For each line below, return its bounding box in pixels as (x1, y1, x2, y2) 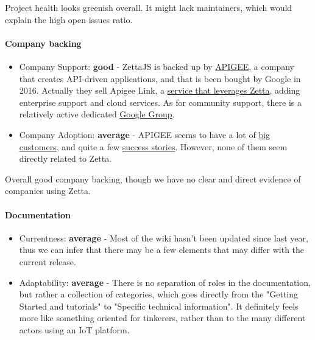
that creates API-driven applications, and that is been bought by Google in (19, 72, 301, 85)
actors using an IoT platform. (19, 323, 130, 336)
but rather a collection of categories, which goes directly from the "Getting (19, 288, 298, 300)
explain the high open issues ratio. (5, 13, 133, 26)
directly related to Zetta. (19, 152, 112, 165)
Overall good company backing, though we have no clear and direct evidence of (5, 172, 301, 185)
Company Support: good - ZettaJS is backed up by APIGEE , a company (19, 60, 294, 72)
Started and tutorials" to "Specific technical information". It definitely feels (19, 299, 299, 312)
